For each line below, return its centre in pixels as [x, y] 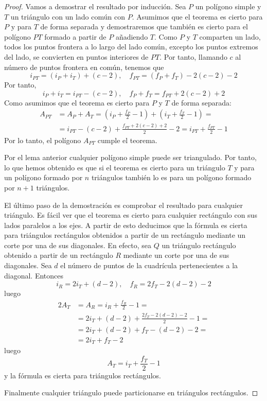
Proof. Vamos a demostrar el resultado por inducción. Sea [95, 6]
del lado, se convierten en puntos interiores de [76, 56]
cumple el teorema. [127, 140]
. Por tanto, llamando [193, 56]
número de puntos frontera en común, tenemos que [84, 67]
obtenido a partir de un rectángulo [59, 255]
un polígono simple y [228, 6]
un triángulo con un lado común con [68, 16]
